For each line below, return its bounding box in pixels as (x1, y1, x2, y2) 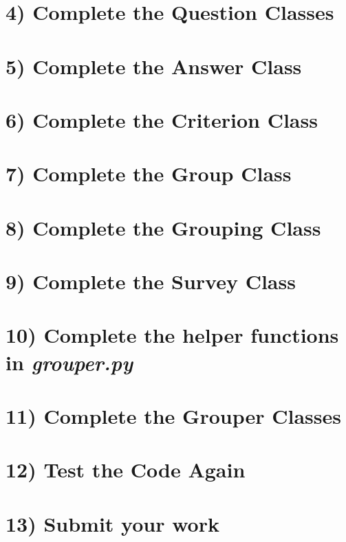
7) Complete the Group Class (6, 159, 292, 188)
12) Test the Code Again (6, 455, 246, 484)
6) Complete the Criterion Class (6, 105, 318, 133)
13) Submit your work (6, 509, 219, 537)
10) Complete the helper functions (6, 321, 339, 349)
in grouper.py (6, 348, 133, 376)
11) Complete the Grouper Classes (6, 402, 341, 429)
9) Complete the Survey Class (6, 267, 296, 295)
